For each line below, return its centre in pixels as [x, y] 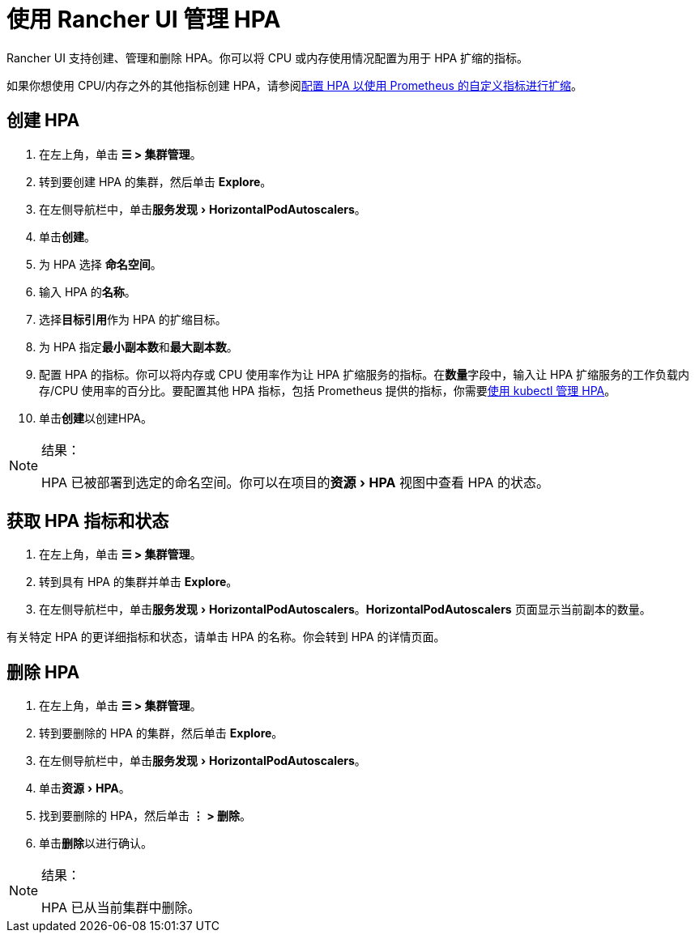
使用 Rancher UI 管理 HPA [144, 19]
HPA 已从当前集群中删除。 [121, 908]
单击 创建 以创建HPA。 [96, 418]
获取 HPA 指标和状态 [88, 521]
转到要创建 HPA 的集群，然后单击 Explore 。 [156, 181]
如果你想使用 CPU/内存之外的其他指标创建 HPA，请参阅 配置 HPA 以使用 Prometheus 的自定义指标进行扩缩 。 [294, 85]
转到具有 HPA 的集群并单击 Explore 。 [139, 582]
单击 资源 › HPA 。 [85, 788]
